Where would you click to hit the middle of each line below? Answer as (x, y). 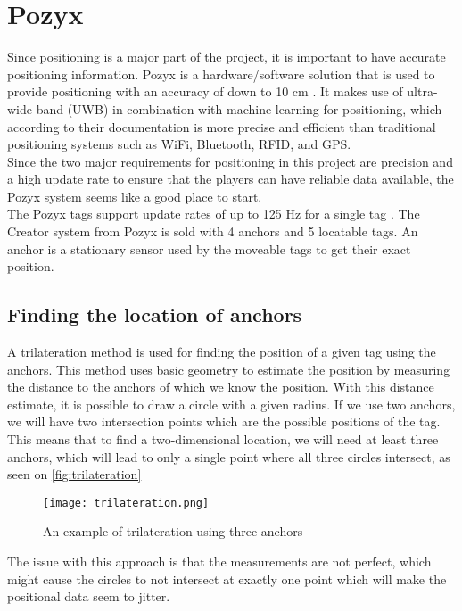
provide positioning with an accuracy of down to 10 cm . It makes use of (205, 91)
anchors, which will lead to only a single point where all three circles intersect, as (229, 456)
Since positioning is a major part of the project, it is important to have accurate (227, 57)
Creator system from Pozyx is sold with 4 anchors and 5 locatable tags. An (213, 231)
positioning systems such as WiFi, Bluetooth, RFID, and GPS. (179, 144)
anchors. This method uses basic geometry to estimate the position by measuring (229, 369)
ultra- (422, 91)
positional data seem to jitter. (89, 596)
